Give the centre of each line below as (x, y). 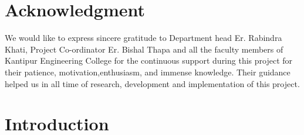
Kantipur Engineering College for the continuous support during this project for (149, 60)
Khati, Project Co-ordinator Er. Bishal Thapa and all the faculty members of (144, 49)
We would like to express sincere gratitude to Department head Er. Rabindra (143, 38)
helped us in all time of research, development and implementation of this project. (152, 83)
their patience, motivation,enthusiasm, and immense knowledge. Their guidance (148, 72)
